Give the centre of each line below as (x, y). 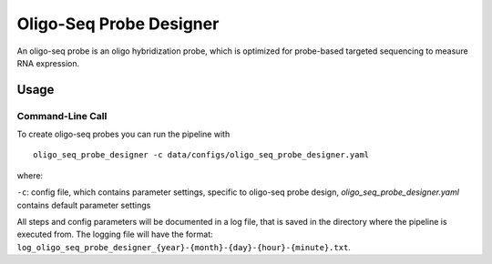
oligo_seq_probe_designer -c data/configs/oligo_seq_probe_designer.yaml (201, 155)
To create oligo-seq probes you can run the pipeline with (123, 134)
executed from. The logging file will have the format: (115, 234)
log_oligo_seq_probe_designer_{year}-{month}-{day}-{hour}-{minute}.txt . (184, 247)
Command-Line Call (62, 116)
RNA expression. (48, 63)
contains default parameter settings (84, 205)
